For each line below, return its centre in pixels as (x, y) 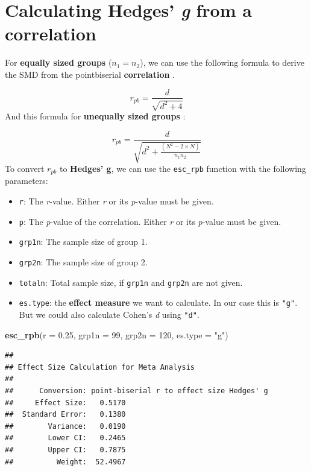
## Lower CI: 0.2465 (65, 438)
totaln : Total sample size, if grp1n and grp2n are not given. (131, 282)
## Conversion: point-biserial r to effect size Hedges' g (137, 391)
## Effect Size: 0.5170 (65, 403)
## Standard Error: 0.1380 (65, 415)
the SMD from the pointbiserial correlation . (90, 74)
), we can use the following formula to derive (222, 62)
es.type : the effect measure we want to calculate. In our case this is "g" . (158, 302)
